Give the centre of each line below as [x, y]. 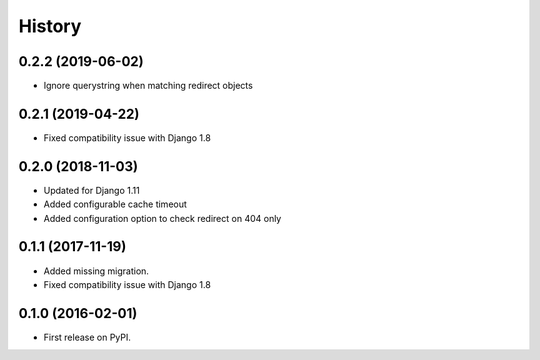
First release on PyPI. [87, 337]
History [50, 26]
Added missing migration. [96, 271]
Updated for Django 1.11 [91, 190]
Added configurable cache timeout [115, 204]
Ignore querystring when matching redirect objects [148, 86]
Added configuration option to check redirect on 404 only [162, 218]
